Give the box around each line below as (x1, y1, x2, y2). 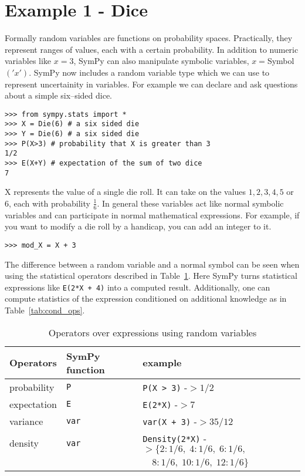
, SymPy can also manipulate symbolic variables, (73, 55, 249, 67)
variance (9, 414, 43, 428)
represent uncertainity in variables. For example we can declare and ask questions (5, 77, 298, 90)
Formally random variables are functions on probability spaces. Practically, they (5, 32, 293, 44)
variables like (5, 55, 52, 67)
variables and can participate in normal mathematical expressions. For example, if (5, 208, 300, 221)
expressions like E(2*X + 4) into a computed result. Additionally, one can (5, 281, 270, 293)
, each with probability (9, 197, 90, 209)
